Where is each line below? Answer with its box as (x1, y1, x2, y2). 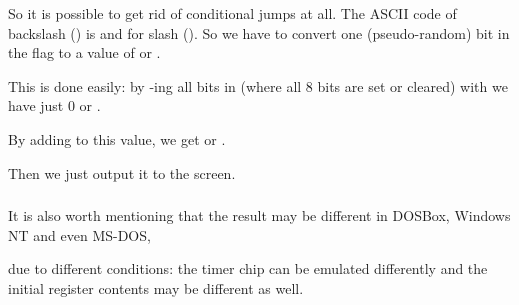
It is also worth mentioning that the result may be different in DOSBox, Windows (8, 205, 511, 226)
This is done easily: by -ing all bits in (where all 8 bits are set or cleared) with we (8, 75, 508, 96)
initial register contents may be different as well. (8, 277, 304, 298)
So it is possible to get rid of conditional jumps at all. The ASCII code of (8, 3, 457, 23)
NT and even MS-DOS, (8, 224, 151, 245)
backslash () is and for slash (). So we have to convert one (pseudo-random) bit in (8, 22, 510, 43)
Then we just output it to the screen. (8, 162, 236, 183)
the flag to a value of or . (8, 42, 161, 63)
